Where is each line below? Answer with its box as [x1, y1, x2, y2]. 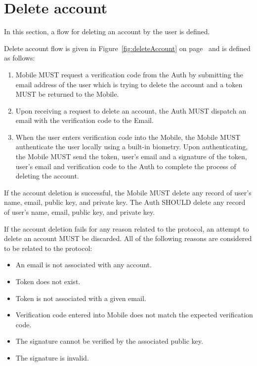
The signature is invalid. [15, 352, 89, 363]
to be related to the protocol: [4, 243, 92, 253]
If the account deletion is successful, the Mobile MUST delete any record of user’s [4, 187, 252, 197]
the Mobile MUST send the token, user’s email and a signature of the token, [15, 151, 247, 162]
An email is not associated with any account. [15, 259, 152, 270]
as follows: [4, 53, 35, 63]
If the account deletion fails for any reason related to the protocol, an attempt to [4, 223, 249, 234]
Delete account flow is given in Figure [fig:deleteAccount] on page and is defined [4, 43, 251, 53]
